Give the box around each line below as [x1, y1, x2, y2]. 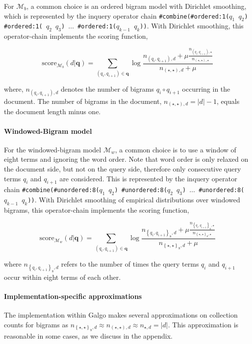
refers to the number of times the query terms [61, 258, 199, 269]
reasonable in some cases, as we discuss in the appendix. [4, 331, 173, 341]
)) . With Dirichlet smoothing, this [140, 21, 244, 31]
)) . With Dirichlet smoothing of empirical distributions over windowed [27, 195, 240, 205]
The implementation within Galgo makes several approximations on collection [4, 310, 238, 320]
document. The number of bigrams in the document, [4, 96, 162, 106]
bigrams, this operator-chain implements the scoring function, [4, 204, 189, 215]
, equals [216, 96, 240, 106]
